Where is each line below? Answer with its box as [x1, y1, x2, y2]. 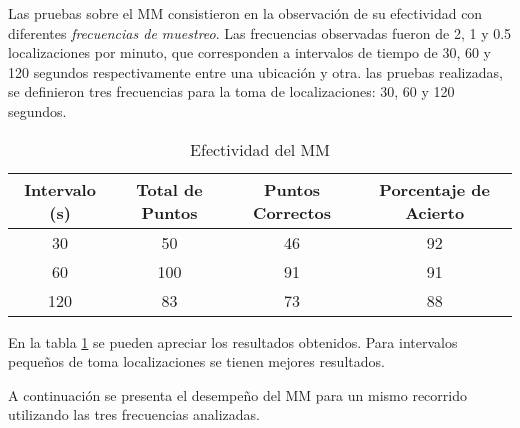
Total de [136, 177, 203, 201]
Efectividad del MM [190, 137, 330, 161]
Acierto [405, 200, 465, 224]
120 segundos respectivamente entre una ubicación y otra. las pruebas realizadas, [8, 61, 503, 82]
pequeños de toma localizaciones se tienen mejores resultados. [8, 351, 385, 372]
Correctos [253, 200, 331, 224]
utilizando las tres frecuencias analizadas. [8, 404, 260, 425]
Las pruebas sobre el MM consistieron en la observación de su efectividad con [8, 3, 483, 23]
